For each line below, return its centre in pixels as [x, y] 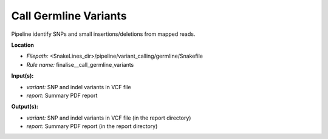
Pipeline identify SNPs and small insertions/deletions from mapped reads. [103, 34]
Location [23, 45]
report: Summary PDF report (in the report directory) [92, 126]
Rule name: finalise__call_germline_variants [80, 64]
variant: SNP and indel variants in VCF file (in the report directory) [109, 118]
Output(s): [25, 107]
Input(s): [22, 76]
